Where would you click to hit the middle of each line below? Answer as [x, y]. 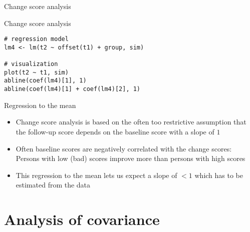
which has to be [219, 175]
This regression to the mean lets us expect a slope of [96, 175]
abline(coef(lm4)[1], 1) [45, 81]
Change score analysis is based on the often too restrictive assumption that [131, 122]
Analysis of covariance [82, 219]
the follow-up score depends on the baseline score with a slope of [115, 131]
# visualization [31, 64]
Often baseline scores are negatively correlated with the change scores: [124, 148]
